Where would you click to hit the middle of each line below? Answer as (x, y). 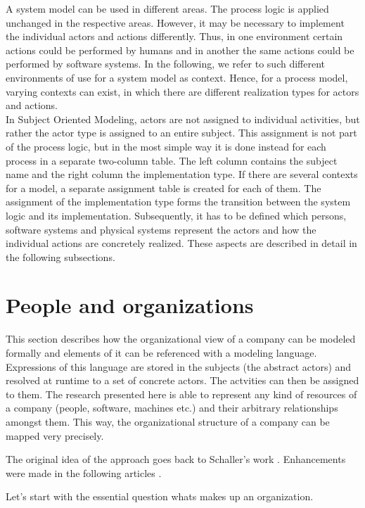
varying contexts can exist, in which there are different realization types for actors (182, 91)
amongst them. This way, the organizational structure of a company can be (168, 421)
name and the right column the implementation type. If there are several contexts (182, 174)
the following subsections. (60, 256)
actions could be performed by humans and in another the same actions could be (180, 50)
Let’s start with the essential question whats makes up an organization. (160, 496)
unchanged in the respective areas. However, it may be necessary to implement (175, 22)
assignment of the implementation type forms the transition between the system (178, 202)
